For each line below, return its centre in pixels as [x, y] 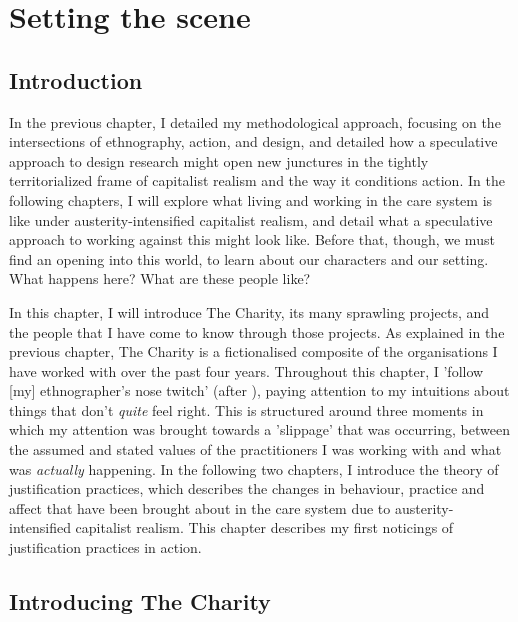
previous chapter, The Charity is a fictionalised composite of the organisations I [253, 351]
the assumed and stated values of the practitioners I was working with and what [255, 449]
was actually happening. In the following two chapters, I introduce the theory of [254, 468]
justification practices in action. [105, 547]
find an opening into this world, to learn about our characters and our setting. [249, 258]
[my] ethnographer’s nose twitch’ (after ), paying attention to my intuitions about [259, 390]
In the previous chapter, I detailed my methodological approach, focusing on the [255, 121]
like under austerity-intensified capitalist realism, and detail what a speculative [251, 219]
